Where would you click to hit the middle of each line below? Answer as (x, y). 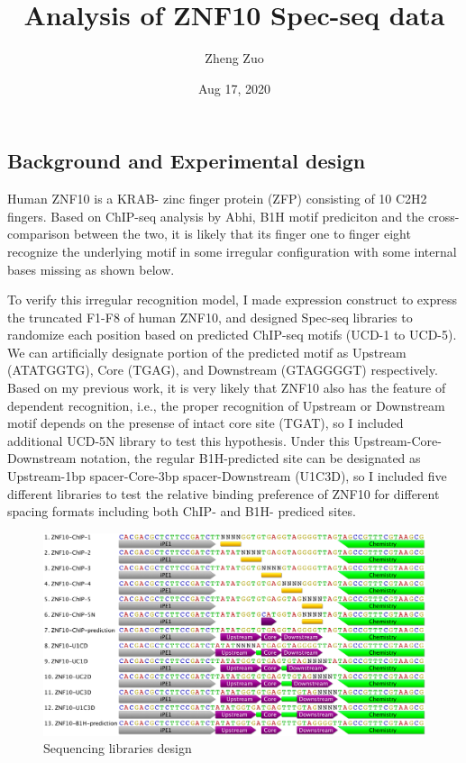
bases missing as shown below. (91, 269)
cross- (443, 216)
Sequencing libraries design (118, 748)
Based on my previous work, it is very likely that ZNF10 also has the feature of (227, 388)
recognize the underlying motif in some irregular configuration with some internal (232, 251)
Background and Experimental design (187, 161)
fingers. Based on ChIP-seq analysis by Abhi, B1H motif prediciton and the (216, 216)
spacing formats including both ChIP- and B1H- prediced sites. (182, 511)
